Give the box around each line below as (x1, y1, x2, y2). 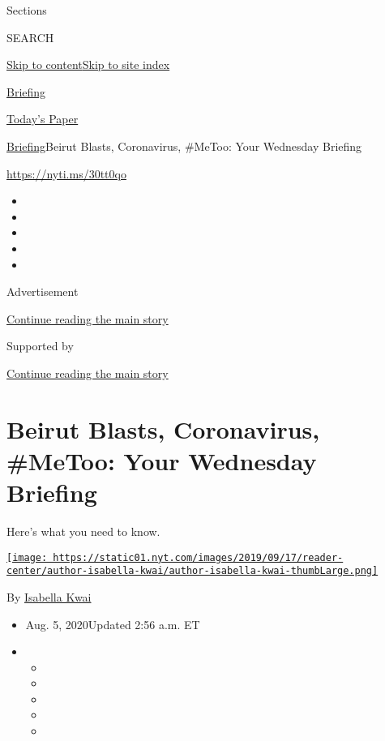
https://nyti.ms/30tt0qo (6, 165, 126, 182)
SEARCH (6, 28, 54, 45)
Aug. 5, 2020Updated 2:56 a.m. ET (25, 615, 200, 632)
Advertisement (6, 283, 79, 300)
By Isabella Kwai (6, 588, 92, 605)
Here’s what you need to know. (6, 523, 160, 539)
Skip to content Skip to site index (6, 56, 170, 73)
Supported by (6, 337, 74, 354)
